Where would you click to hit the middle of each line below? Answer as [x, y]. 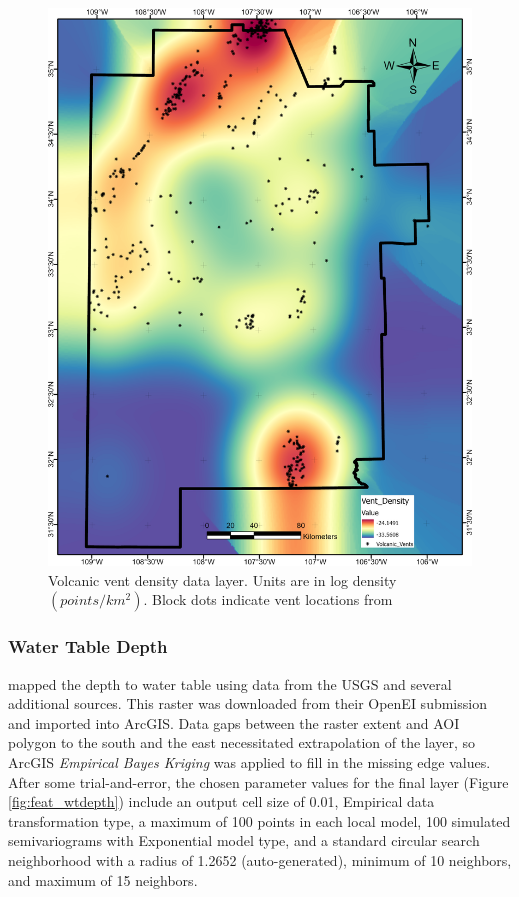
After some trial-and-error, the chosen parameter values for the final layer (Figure [258, 781]
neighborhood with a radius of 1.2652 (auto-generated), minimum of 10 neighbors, [260, 859]
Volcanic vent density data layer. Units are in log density [222, 579]
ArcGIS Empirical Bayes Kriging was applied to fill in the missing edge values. [249, 762]
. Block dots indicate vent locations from [268, 599]
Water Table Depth [88, 646]
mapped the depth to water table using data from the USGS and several [230, 683]
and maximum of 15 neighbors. [103, 879]
